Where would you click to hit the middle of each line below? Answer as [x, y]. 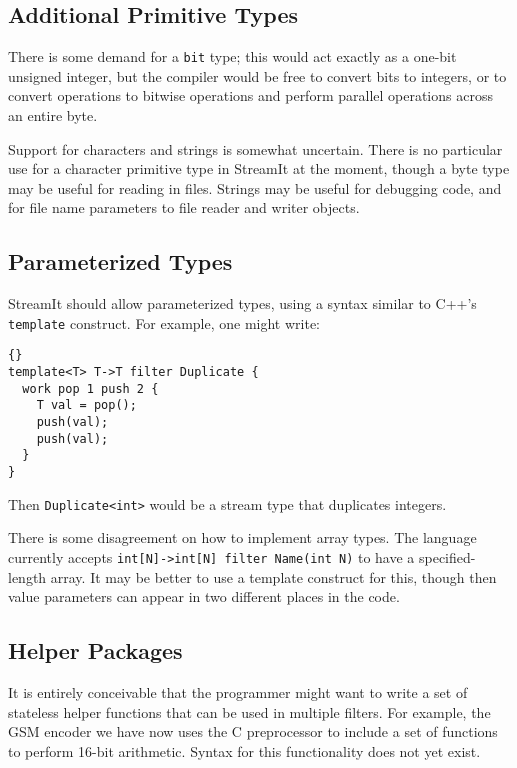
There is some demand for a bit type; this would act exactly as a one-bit [232, 56]
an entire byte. [53, 115]
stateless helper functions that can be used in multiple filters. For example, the [249, 711]
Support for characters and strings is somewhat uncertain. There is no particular [255, 148]
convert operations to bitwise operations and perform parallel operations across [250, 95]
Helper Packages [95, 650]
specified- [447, 556]
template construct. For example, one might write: [164, 322]
